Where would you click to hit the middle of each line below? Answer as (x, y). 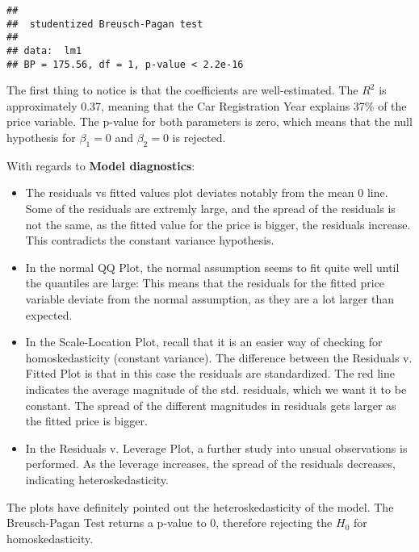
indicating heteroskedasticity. (97, 479)
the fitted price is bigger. (86, 421)
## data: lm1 (44, 50)
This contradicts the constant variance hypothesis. (150, 240)
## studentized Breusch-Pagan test (105, 24)
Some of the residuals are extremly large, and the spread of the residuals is (210, 209)
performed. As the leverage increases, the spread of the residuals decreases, (210, 464)
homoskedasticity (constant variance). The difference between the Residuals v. (219, 357)
